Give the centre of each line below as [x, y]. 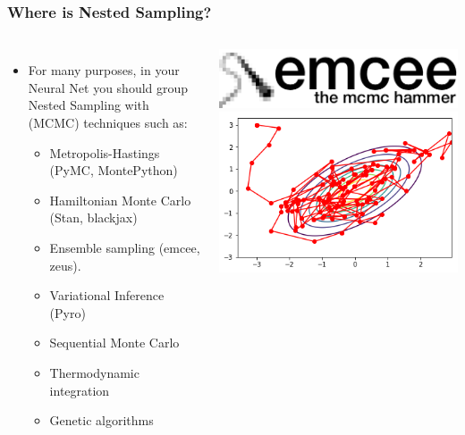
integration [80, 390]
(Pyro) [68, 312]
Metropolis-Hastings [105, 152]
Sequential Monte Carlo [114, 343]
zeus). [65, 265]
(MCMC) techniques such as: [108, 122]
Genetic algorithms [101, 420]
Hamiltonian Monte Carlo [120, 200]
